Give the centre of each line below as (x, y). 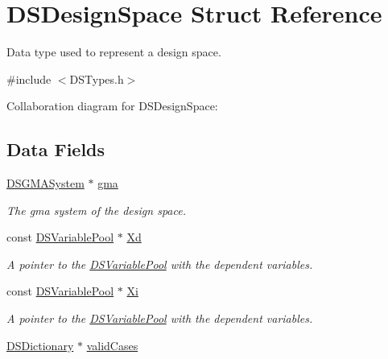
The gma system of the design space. (96, 210)
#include (29, 78)
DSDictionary (40, 345)
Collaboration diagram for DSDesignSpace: (112, 106)
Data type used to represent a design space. (114, 52)
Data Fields (56, 149)
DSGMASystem (45, 183)
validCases (112, 345)
